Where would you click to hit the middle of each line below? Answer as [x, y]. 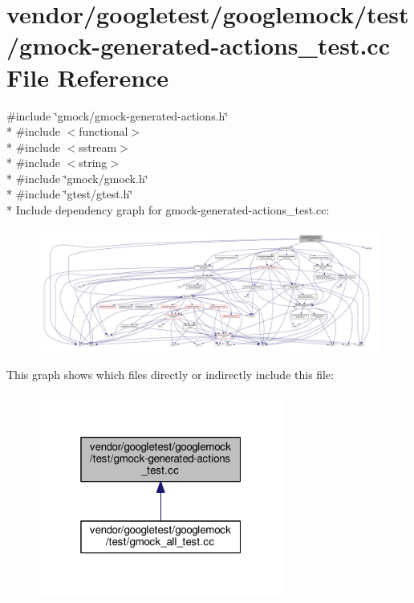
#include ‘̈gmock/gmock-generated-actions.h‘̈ [118, 115]
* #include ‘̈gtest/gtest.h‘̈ [70, 194]
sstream [98, 147]
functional [103, 131]
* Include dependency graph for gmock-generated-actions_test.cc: [168, 210]
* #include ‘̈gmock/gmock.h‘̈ [77, 178]
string [93, 163]
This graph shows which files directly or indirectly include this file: [170, 375]
